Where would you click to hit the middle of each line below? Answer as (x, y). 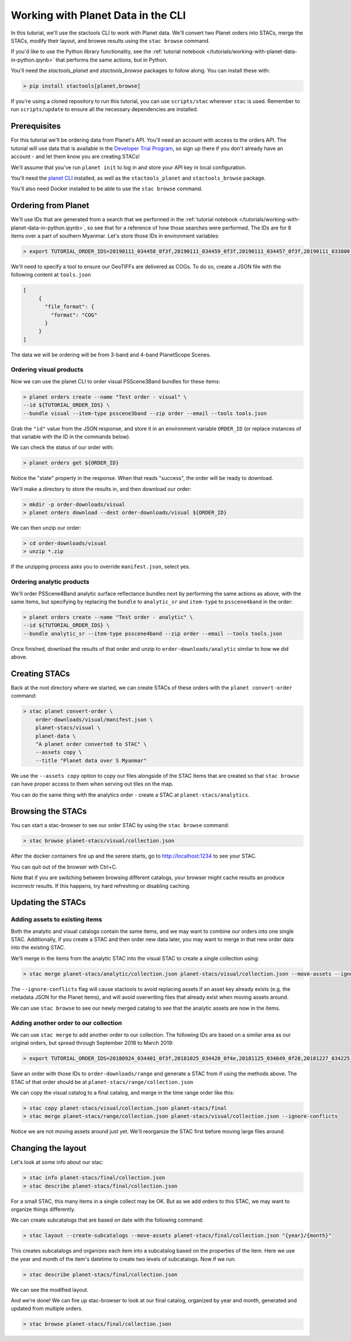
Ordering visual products (47, 370)
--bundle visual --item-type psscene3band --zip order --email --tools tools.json (145, 413)
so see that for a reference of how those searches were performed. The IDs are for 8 (189, 228)
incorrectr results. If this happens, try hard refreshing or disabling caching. (101, 886)
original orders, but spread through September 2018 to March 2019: (92, 1043)
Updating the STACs (48, 902)
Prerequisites (36, 126)
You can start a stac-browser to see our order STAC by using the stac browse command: (120, 825)
